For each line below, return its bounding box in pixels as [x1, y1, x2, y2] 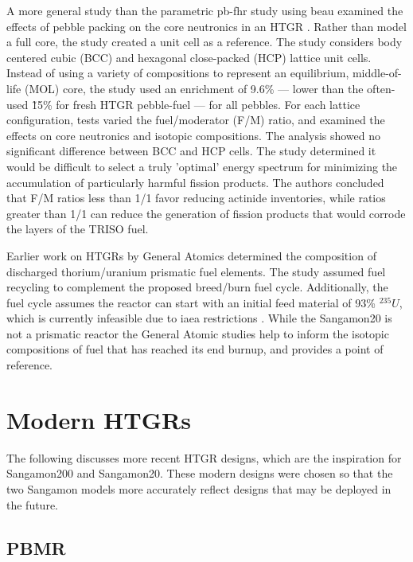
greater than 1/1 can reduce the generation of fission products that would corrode [6, 205, 406, 221]
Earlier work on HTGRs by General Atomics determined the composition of [6, 247, 376, 263]
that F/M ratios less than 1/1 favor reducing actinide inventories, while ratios [6, 189, 386, 206]
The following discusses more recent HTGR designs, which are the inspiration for [6, 449, 402, 466]
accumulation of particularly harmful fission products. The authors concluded [6, 174, 384, 190]
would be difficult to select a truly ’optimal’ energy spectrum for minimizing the [6, 158, 398, 174]
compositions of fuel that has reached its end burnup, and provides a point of [6, 341, 384, 357]
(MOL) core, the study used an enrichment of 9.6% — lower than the [24, 80, 364, 96]
